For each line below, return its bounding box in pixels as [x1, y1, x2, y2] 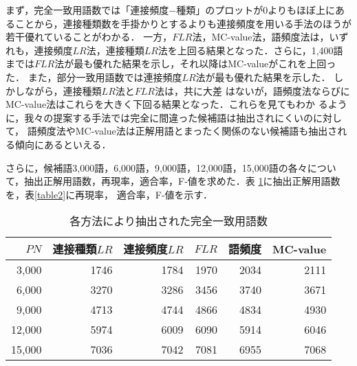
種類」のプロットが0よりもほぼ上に [176, 3, 335, 16]
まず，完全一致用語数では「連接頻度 [6, 3, 169, 16]
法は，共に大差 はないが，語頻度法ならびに [154, 83, 350, 98]
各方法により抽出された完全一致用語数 [69, 213, 268, 229]
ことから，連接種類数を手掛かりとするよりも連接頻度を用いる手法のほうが [14, 16, 351, 30]
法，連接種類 [86, 43, 144, 57]
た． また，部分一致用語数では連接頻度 [6, 69, 182, 84]
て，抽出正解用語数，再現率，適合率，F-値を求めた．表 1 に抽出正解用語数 [6, 174, 340, 188]
